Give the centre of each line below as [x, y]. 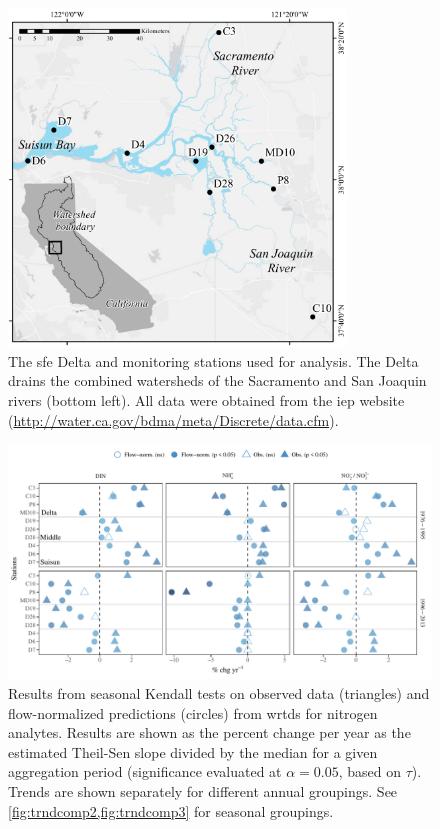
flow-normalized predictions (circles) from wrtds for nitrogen [193, 712]
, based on [370, 771]
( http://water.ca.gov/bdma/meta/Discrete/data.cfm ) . [173, 419]
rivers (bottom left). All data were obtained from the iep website [206, 399]
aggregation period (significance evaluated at [145, 771]
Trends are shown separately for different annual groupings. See [203, 790]
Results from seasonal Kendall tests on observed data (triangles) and [219, 692]
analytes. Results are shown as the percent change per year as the [209, 732]
